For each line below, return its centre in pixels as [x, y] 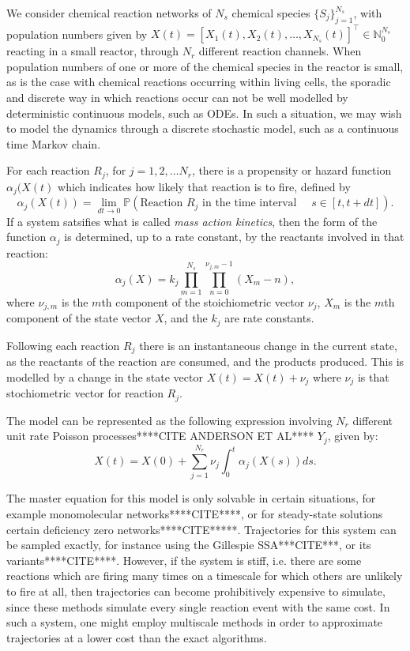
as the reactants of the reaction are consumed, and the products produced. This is [205, 361]
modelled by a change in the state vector [105, 376]
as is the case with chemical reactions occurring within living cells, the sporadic [199, 82]
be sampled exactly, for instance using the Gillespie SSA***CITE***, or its [189, 545]
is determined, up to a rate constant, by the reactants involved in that [234, 237]
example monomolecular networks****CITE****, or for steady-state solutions [195, 514]
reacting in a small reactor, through [93, 51]
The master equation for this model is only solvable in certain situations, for [191, 498]
